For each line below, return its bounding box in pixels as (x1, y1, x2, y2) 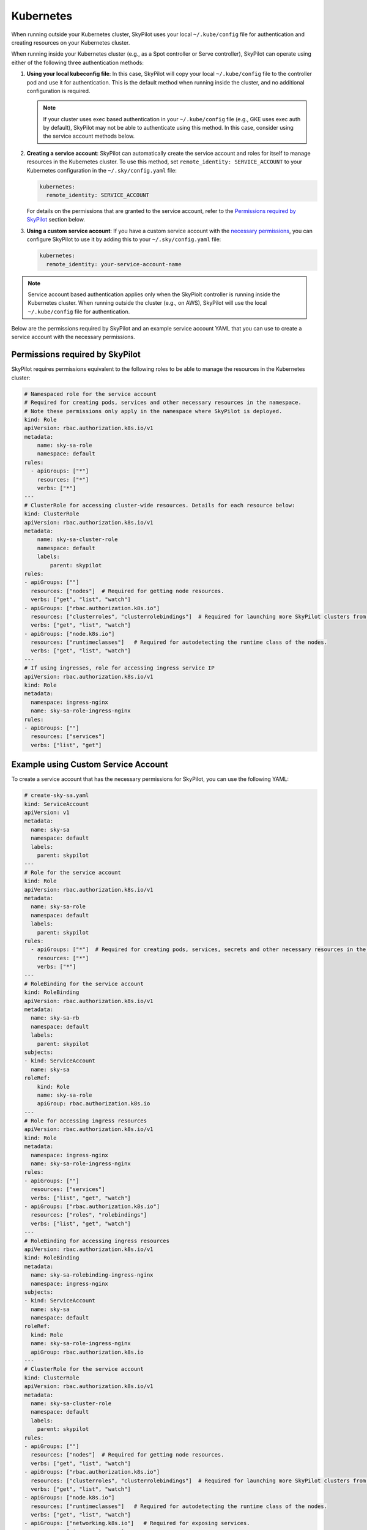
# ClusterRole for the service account (24, 1365, 144, 1373)
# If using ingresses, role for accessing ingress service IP (24, 665, 215, 671)
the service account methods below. (43, 132, 135, 140)
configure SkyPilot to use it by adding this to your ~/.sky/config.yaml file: (26, 236, 221, 243)
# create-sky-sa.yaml (24, 792, 89, 799)
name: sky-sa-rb (31, 1015, 80, 1021)
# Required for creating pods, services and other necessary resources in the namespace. (24, 399, 302, 406)
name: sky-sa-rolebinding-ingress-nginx (31, 1272, 154, 1278)
